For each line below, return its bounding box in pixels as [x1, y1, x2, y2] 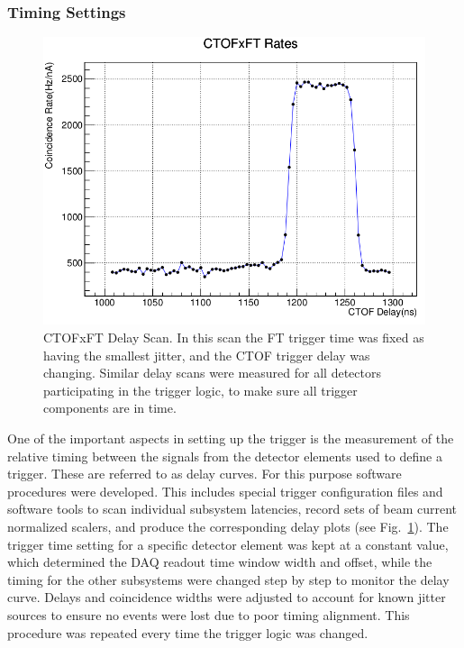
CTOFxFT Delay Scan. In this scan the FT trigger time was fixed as [43, 328, 424, 347]
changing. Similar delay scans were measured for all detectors [43, 363, 381, 382]
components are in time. [43, 398, 177, 417]
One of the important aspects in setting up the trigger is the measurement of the [7, 429, 454, 447]
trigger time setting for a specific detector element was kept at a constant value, [7, 534, 449, 553]
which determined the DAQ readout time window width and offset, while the [7, 552, 432, 571]
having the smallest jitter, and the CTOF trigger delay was [43, 345, 370, 364]
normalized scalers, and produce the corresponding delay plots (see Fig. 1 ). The [7, 516, 449, 535]
